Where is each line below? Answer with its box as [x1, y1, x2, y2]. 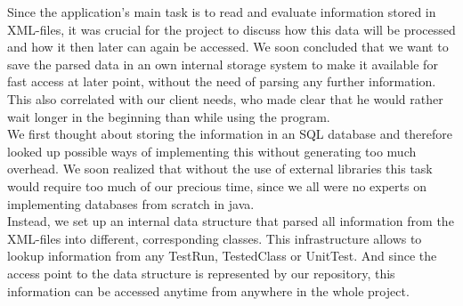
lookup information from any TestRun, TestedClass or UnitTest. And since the [7, 246, 437, 265]
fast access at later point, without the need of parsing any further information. [7, 72, 436, 91]
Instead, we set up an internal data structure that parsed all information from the [7, 212, 454, 230]
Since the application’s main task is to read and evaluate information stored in [7, 3, 436, 20]
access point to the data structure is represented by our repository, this [7, 263, 395, 282]
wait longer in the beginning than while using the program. [7, 107, 330, 125]
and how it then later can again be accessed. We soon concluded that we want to [7, 37, 449, 56]
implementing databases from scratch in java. [7, 194, 255, 213]
